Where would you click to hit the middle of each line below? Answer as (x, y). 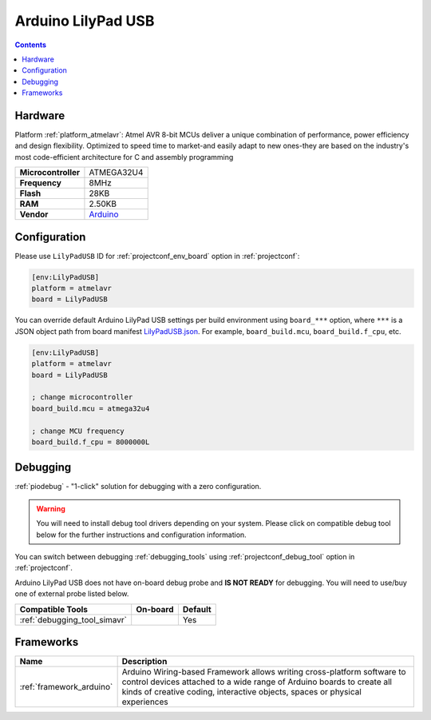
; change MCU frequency (78, 431)
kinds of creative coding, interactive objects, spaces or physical (242, 692)
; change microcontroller (82, 397)
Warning (51, 508)
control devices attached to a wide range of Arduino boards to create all (257, 682)
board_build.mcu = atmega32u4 (91, 408)
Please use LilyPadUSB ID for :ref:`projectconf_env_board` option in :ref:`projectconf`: (157, 256)
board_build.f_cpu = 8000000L (91, 442)
